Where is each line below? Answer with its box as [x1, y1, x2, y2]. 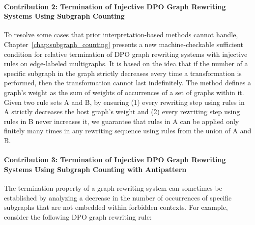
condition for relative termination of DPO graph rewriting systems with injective [4, 49, 248, 59]
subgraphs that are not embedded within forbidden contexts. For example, [4, 202, 228, 212]
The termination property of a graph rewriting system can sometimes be [4, 182, 222, 193]
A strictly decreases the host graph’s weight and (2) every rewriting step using [4, 106, 240, 117]
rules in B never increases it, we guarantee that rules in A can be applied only [4, 116, 239, 126]
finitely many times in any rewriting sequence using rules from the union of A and [4, 125, 252, 136]
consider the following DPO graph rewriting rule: [4, 211, 152, 222]
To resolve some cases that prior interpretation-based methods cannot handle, [4, 29, 238, 40]
